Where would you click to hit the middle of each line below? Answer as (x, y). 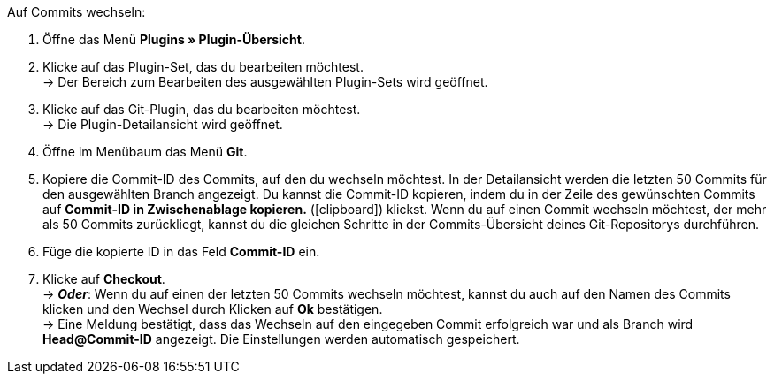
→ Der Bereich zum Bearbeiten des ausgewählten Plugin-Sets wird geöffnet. (265, 82)
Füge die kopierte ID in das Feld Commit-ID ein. (181, 251)
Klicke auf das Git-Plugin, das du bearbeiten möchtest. (202, 109)
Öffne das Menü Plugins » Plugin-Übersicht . (174, 39)
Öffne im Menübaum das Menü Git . (145, 152)
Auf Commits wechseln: (77, 12)
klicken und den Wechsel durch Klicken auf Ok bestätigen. (213, 309)
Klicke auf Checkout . (104, 279)
